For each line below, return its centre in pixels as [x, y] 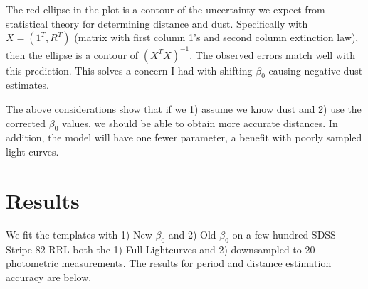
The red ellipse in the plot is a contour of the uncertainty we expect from [165, 9]
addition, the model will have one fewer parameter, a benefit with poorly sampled [184, 137]
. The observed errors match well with [273, 54]
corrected [26, 122]
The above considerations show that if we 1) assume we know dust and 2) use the [184, 109]
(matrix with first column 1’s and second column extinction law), [216, 37]
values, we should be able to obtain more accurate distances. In [200, 122]
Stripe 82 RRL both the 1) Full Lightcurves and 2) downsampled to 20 [161, 249]
